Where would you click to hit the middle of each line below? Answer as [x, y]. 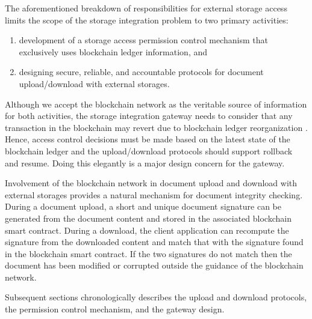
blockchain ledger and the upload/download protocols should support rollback [149, 150]
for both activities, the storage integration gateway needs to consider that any [149, 116]
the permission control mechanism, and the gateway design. [115, 309]
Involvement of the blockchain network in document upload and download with [151, 183]
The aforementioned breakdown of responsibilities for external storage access [146, 8]
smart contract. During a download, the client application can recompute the [147, 230]
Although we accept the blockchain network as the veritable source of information [156, 104]
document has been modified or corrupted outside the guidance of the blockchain [154, 265]
